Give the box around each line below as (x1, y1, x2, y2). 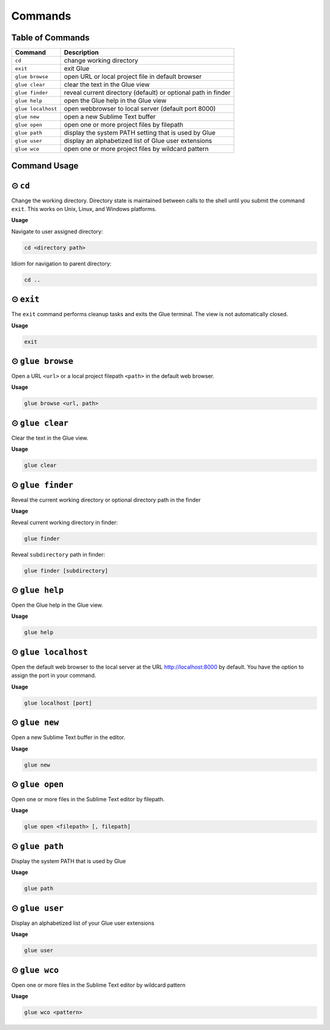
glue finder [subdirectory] (24, 567, 108, 574)
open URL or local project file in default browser (64, 72, 202, 81)
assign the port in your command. (11, 672, 97, 679)
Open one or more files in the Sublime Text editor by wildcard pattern (11, 981, 186, 988)
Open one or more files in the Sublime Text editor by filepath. (11, 796, 165, 803)
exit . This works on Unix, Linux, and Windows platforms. (11, 205, 157, 212)
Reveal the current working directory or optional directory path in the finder (11, 496, 201, 503)
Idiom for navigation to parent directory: (11, 260, 112, 267)
